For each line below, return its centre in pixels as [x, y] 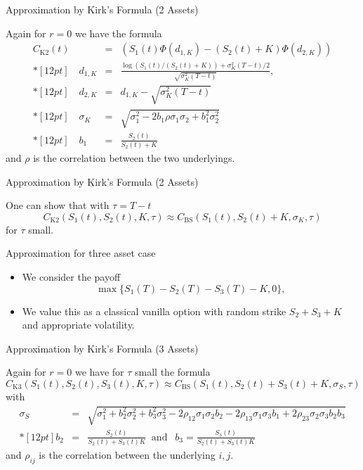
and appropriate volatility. [78, 325]
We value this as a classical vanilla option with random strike [154, 311]
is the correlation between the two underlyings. [134, 158]
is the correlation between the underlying [127, 454]
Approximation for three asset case [81, 253]
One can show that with [58, 205]
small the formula [173, 372]
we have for [99, 372]
